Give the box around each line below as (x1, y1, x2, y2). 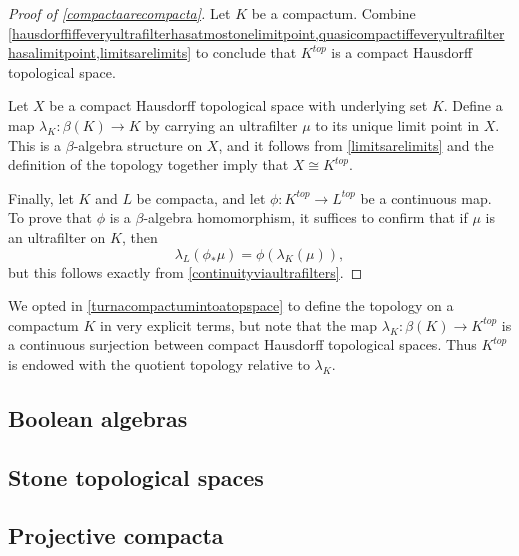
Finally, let (8, 187, 74, 208)
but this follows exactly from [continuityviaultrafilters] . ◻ (8, 261, 363, 282)
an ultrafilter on (8, 226, 106, 247)
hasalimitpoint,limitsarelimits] (8, 42, 192, 63)
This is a (8, 134, 62, 155)
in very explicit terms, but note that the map (99, 314, 378, 335)
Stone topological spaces (8, 461, 264, 492)
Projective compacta (8, 520, 224, 551)
